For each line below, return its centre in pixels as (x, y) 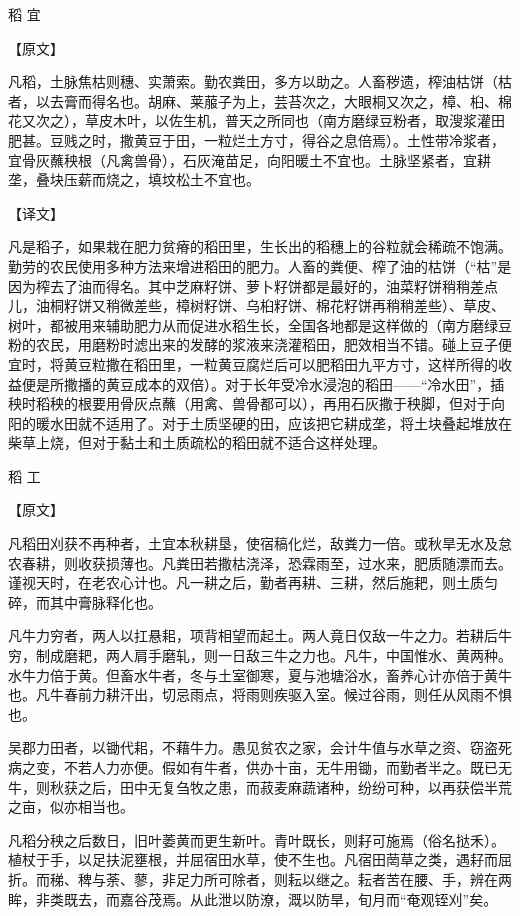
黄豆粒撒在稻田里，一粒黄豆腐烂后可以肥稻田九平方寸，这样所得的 (280, 363)
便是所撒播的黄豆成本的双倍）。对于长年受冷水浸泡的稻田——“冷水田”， (256, 383)
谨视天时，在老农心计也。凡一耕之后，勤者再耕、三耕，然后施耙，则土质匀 (253, 582)
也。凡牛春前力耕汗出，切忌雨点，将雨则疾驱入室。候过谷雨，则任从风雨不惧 (260, 694)
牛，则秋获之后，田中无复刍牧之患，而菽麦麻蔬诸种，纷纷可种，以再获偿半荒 (260, 786)
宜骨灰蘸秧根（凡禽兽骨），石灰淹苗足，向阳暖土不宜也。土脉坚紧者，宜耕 (249, 159)
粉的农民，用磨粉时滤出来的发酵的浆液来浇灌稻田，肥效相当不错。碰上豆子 (253, 344)
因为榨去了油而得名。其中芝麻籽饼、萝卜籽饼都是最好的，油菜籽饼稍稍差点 (253, 285)
